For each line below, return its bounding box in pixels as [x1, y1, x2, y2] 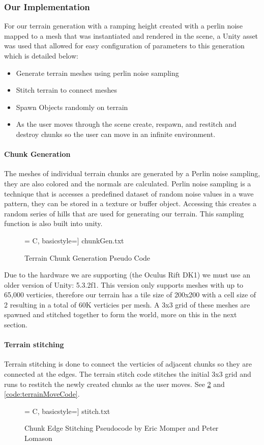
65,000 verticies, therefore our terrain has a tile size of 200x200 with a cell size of [4, 289, 256, 300]
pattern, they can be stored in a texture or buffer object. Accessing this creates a [4, 198, 257, 209]
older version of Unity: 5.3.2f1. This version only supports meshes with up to [4, 279, 244, 290]
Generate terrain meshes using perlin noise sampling [16, 67, 179, 78]
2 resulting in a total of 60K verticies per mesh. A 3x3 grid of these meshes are [4, 299, 250, 310]
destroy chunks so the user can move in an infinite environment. [16, 128, 216, 139]
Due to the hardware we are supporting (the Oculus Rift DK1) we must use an [4, 269, 251, 280]
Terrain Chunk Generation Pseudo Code [24, 252, 151, 263]
